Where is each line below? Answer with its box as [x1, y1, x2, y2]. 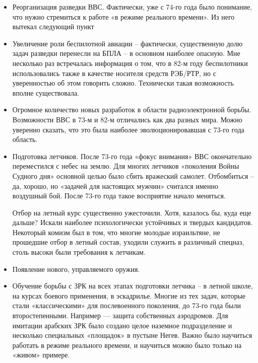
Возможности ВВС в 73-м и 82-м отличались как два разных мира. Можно [12, 114, 242, 124]
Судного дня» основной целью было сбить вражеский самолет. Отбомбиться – [12, 170, 254, 181]
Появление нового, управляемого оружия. [12, 263, 140, 274]
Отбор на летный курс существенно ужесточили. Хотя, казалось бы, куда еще [12, 207, 251, 217]
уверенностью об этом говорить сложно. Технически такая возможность [12, 78, 234, 88]
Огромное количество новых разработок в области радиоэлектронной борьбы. [12, 104, 251, 115]
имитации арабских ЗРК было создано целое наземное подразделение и [12, 320, 232, 330]
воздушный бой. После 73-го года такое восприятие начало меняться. [12, 190, 226, 201]
